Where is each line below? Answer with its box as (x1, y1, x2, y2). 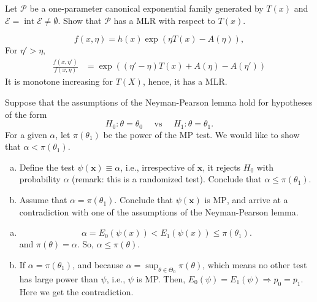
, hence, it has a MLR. (142, 75, 227, 88)
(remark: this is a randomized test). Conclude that (72, 172, 262, 185)
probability (19, 172, 61, 185)
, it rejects (202, 160, 241, 173)
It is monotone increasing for (5, 75, 113, 88)
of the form (5, 107, 47, 120)
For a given (5, 128, 47, 141)
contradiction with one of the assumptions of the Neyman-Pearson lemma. (19, 205, 299, 218)
